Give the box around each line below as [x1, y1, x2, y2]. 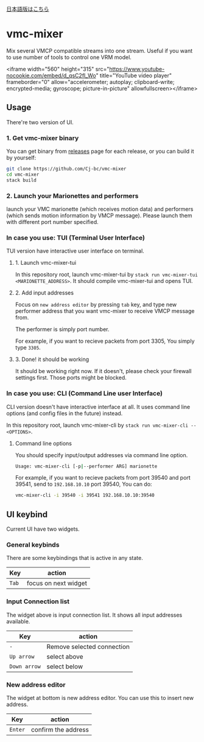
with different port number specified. [6, 218, 99, 225]
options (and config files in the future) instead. [6, 410, 123, 417]
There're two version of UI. [6, 118, 74, 126]
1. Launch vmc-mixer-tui [15, 259, 77, 267]
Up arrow [9, 653, 35, 660]
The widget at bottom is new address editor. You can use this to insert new [6, 695, 194, 702]
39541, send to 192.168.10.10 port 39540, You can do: [15, 480, 152, 488]
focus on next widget [26, 579, 87, 587]
